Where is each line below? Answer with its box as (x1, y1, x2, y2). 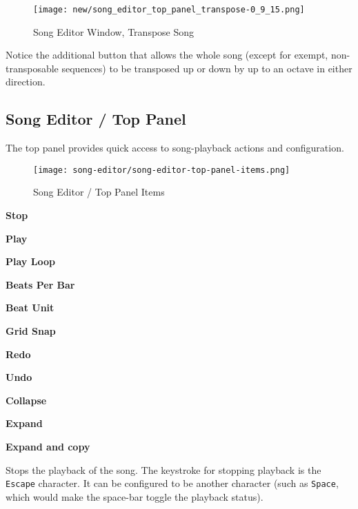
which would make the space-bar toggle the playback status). (6, 489, 263, 503)
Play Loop (6, 254, 55, 269)
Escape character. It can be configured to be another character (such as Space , (6, 476, 339, 490)
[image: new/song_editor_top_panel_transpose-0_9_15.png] (33, 5, 305, 14)
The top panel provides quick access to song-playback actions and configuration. (6, 141, 344, 155)
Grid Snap (6, 324, 56, 338)
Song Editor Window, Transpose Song (33, 24, 195, 39)
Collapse (6, 393, 47, 407)
